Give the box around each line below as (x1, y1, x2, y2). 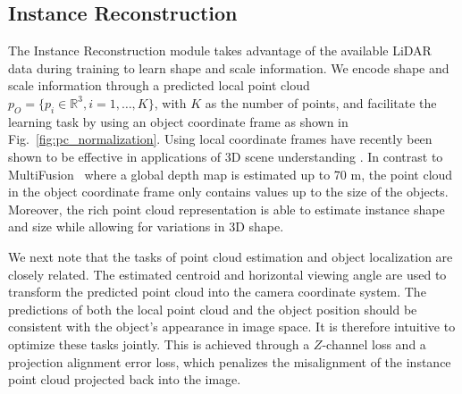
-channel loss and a (322, 334, 426, 353)
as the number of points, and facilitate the (205, 93, 437, 112)
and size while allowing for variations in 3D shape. (8, 217, 284, 236)
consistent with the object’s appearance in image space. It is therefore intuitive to (8, 317, 456, 336)
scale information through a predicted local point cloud (8, 76, 310, 95)
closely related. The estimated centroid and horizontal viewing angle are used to (8, 264, 447, 283)
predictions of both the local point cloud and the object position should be (8, 299, 417, 318)
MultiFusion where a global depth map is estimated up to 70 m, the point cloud (8, 164, 453, 183)
